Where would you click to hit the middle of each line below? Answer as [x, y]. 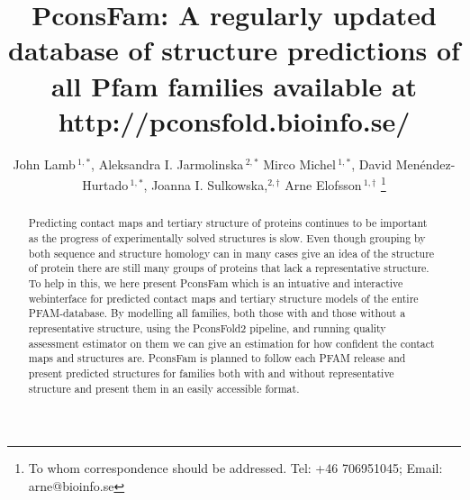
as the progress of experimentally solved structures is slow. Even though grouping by [227, 237]
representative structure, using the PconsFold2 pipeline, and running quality [207, 327]
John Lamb [44, 164]
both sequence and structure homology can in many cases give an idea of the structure [231, 253]
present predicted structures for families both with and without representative [211, 373]
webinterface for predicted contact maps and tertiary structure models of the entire [223, 298]
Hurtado [105, 184]
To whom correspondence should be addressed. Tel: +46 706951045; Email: [235, 468]
